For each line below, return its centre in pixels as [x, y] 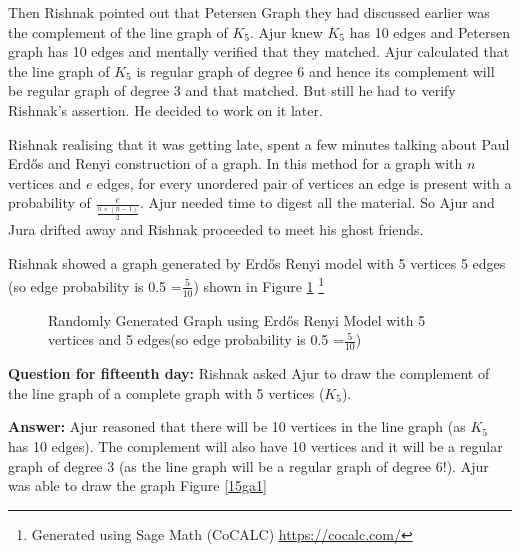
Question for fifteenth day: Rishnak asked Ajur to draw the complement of [249, 373]
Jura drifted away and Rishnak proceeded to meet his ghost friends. [216, 229]
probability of [49, 202]
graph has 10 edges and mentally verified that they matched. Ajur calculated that [259, 51]
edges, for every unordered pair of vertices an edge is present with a [304, 182]
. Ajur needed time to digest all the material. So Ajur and [317, 202]
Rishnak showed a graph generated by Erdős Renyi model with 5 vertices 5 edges [257, 262]
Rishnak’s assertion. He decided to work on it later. [165, 109]
